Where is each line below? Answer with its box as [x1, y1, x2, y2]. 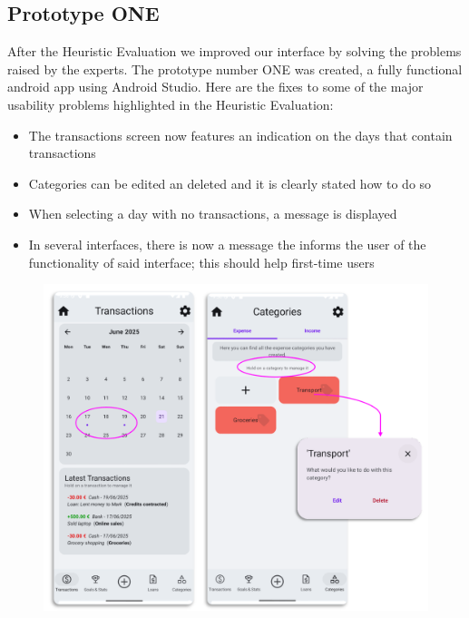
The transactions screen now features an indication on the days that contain [28, 125, 453, 144]
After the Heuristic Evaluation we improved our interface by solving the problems [7, 42, 462, 61]
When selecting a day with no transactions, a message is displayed [28, 204, 397, 223]
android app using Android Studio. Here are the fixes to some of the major [7, 77, 424, 96]
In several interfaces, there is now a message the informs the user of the [28, 234, 426, 253]
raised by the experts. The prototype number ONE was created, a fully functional [7, 59, 463, 78]
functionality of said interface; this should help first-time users [28, 252, 375, 271]
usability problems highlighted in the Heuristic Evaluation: [7, 94, 334, 113]
